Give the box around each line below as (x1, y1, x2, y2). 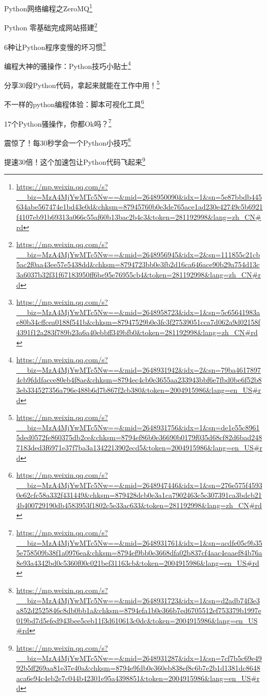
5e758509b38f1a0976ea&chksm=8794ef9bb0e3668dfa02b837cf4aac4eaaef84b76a (16, 547, 262, 558)
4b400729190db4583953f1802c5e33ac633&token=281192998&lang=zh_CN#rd (16, 499, 262, 510)
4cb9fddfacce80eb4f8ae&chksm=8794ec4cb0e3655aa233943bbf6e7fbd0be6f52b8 (16, 374, 262, 385)
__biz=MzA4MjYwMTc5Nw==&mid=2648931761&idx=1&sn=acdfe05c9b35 (16, 537, 262, 548)
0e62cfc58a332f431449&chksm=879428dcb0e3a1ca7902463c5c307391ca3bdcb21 (16, 490, 262, 500)
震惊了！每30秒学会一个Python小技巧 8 (4, 135, 131, 148)
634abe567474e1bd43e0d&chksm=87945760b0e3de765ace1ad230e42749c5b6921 (16, 201, 263, 212)
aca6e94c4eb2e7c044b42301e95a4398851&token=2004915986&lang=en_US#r (16, 672, 260, 683)
